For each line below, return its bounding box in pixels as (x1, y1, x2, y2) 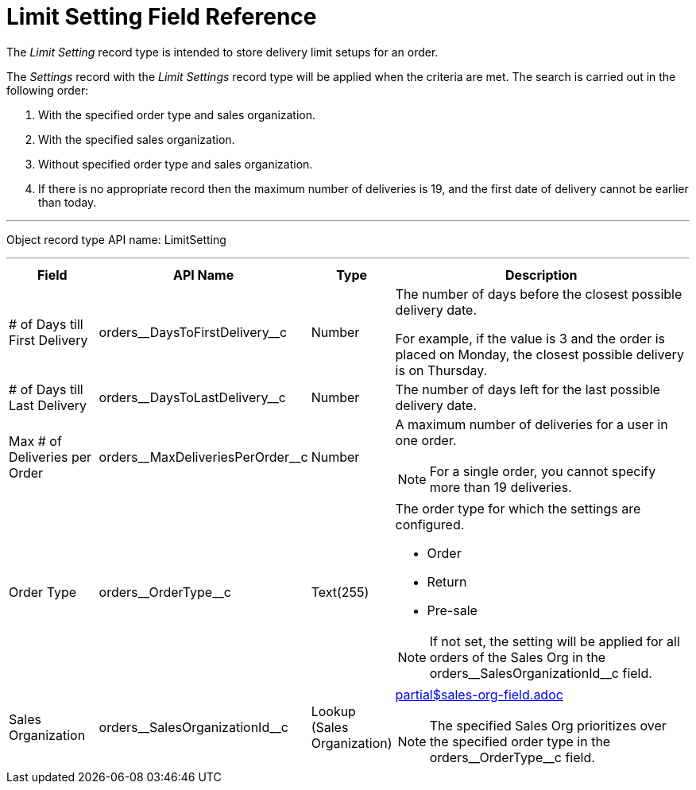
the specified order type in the (429, 733, 611, 749)
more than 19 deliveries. (429, 478, 572, 495)
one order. (395, 432, 457, 448)
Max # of (9, 432, 62, 449)
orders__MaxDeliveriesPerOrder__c (99, 448, 308, 465)
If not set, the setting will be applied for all (429, 633, 680, 649)
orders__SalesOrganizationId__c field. (429, 664, 652, 681)
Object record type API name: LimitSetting (6, 232, 226, 246)
